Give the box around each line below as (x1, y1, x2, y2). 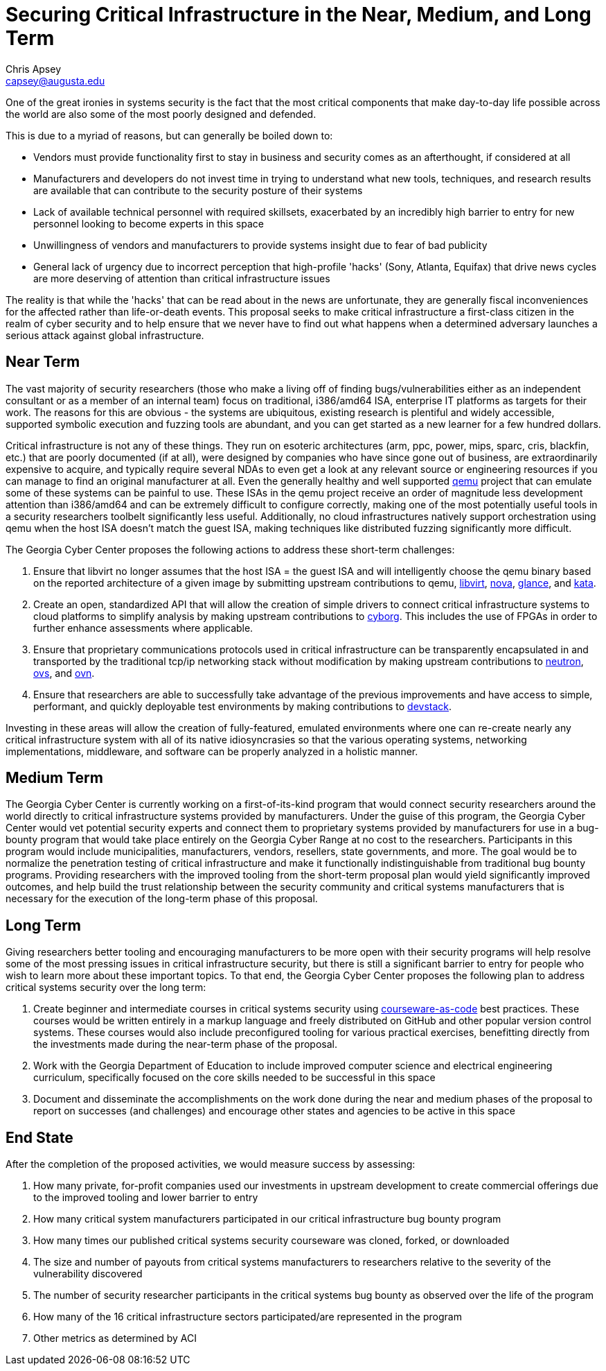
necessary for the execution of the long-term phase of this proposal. (6, 893, 318, 905)
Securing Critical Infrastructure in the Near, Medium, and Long (6, 3, 591, 26)
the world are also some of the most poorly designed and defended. (6, 107, 317, 120)
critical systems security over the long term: (6, 981, 206, 994)
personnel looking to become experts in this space (33, 217, 264, 230)
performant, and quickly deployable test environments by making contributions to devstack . (33, 700, 452, 712)
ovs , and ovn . (33, 666, 95, 679)
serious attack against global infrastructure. (6, 329, 204, 341)
